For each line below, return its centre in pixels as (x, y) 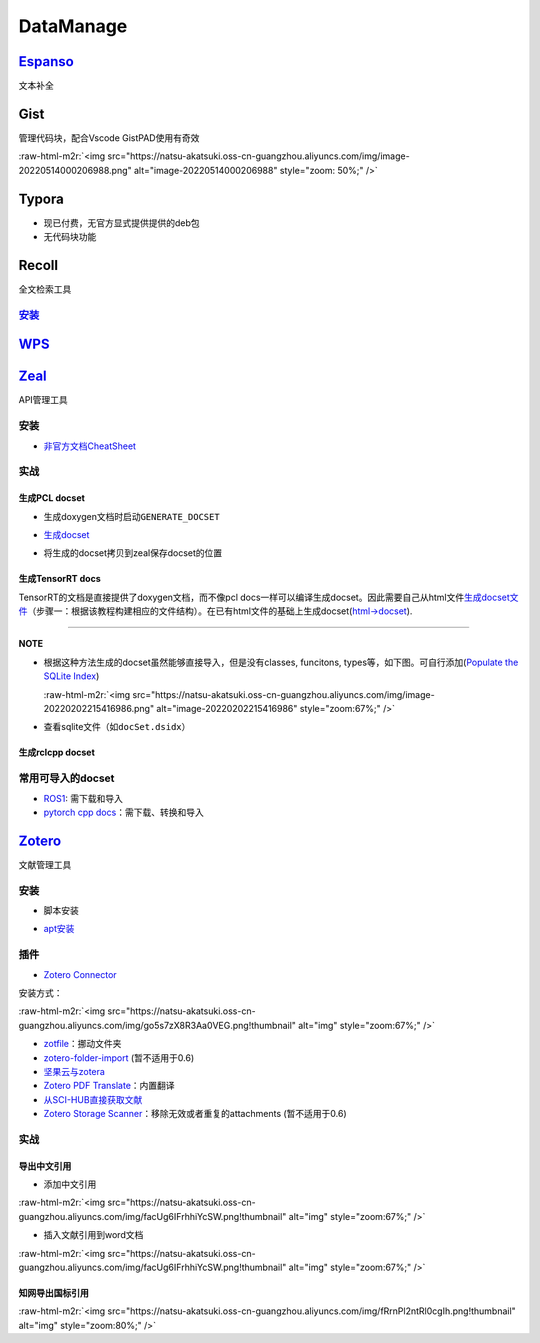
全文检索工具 (45, 289)
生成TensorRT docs (59, 579)
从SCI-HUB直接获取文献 (93, 1099)
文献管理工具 (45, 864)
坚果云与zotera (74, 1071)
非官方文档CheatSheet (90, 446)
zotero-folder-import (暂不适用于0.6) (119, 1057)
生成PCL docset (51, 498)
